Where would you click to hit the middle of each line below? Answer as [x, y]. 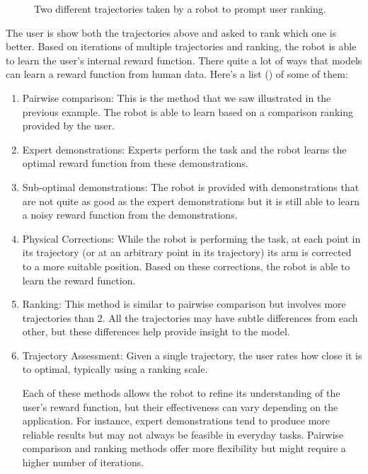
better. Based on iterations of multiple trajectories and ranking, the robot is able [181, 46]
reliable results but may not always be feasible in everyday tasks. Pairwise [183, 434]
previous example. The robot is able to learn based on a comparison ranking [188, 111]
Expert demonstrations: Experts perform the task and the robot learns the [184, 149]
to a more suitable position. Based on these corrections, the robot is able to [186, 266]
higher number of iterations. [83, 462]
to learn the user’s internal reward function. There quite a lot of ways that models [184, 60]
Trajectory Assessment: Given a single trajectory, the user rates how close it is [192, 355]
